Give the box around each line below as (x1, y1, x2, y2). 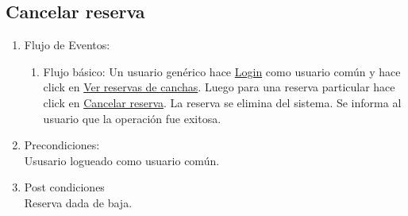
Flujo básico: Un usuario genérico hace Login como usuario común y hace (43, 63, 401, 79)
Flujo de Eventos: (24, 37, 110, 53)
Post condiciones (24, 179, 105, 195)
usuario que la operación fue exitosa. (43, 110, 221, 126)
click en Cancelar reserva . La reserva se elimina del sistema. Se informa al (43, 94, 402, 110)
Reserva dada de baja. (24, 194, 133, 210)
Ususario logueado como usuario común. (24, 152, 220, 168)
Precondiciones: (24, 137, 100, 153)
